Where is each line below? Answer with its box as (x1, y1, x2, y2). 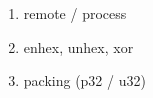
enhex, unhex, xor (23, 36, 134, 57)
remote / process (23, 3, 127, 23)
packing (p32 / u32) (23, 70, 146, 91)
